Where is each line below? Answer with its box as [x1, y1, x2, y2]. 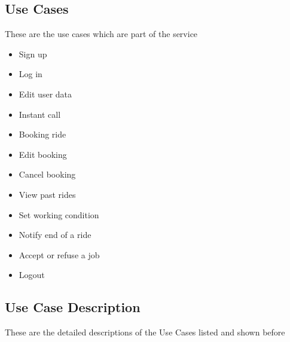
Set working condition [19, 208, 99, 221]
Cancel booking [19, 168, 76, 181]
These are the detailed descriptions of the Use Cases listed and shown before [5, 326, 285, 338]
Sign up [19, 47, 47, 60]
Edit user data [19, 87, 72, 100]
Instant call [19, 108, 61, 120]
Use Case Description [5, 298, 141, 316]
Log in [19, 68, 42, 80]
